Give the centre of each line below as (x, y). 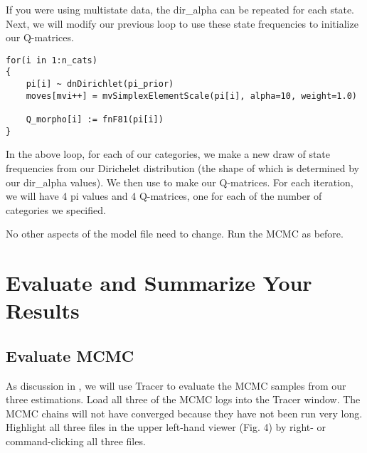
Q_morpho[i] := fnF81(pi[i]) (95, 120)
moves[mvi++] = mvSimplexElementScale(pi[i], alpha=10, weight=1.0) (191, 96)
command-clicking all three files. (76, 441)
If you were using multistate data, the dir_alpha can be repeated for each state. (180, 9)
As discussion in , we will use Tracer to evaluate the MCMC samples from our (176, 385)
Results (43, 310)
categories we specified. (56, 209)
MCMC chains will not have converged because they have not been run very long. (184, 413)
